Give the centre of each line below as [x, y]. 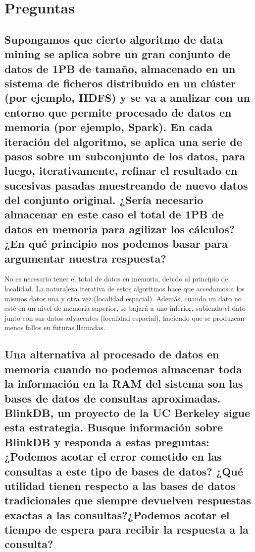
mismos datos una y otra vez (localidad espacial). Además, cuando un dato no [123, 298]
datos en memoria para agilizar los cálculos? [120, 229]
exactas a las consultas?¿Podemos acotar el [117, 515]
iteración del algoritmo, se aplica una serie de [123, 141]
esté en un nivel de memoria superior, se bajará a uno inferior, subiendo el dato [125, 308]
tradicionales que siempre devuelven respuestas [128, 500]
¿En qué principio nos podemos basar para [116, 243]
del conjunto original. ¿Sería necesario [104, 200]
